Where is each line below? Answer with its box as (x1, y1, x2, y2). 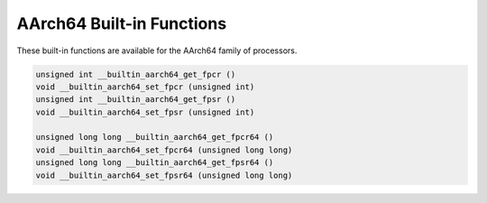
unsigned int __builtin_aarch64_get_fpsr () (35, 95, 236, 105)
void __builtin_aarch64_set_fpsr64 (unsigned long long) (35, 170, 293, 180)
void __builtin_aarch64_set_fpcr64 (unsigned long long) (35, 144, 293, 155)
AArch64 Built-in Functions (16, 14, 227, 33)
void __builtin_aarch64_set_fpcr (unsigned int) (35, 81, 255, 92)
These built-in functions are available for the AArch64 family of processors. (16, 45, 298, 56)
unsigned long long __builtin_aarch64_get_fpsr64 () (35, 158, 274, 168)
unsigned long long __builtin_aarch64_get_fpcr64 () (35, 132, 274, 143)
